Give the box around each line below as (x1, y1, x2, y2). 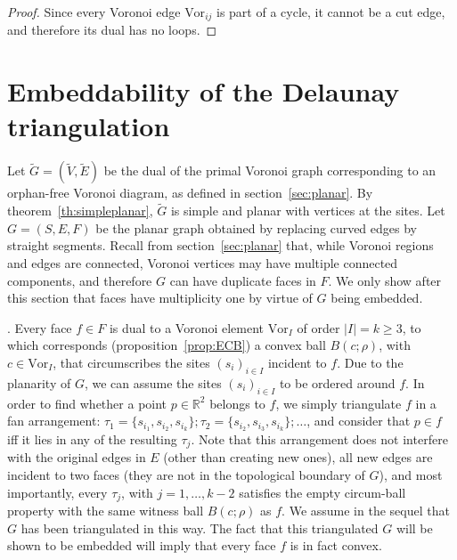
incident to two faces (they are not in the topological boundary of (7, 466, 365, 484)
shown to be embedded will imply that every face (7, 536, 276, 555)
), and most (379, 466, 443, 484)
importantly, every (7, 483, 108, 501)
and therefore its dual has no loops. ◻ (7, 20, 217, 39)
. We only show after (328, 271, 442, 289)
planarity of (7, 373, 71, 392)
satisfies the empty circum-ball (239, 483, 406, 501)
